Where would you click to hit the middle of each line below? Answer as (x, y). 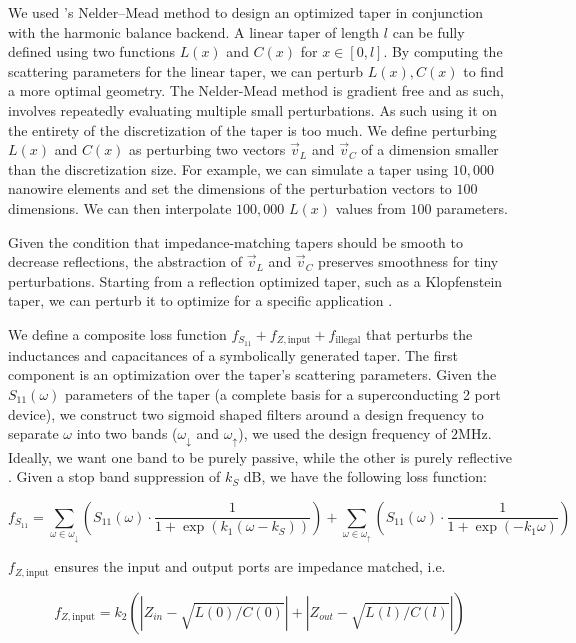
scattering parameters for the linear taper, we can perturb (186, 70)
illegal (348, 340)
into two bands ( (127, 433)
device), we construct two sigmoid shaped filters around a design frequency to (246, 413)
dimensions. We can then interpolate (120, 207)
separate (33, 433)
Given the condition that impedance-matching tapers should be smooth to (235, 241)
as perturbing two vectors (207, 149)
